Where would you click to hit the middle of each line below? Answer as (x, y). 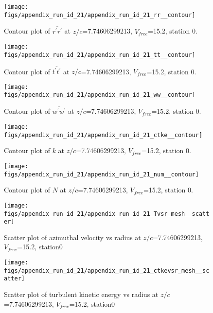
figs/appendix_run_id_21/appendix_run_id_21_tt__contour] (100, 55)
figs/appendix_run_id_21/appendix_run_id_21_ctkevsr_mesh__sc (107, 270)
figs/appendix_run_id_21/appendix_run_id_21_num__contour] (101, 174)
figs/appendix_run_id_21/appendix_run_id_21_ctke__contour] (103, 135)
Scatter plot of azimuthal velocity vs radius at (72, 237)
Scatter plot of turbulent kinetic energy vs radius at (81, 294)
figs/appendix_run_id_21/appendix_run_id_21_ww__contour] (100, 95)
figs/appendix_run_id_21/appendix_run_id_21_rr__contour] (100, 15)
